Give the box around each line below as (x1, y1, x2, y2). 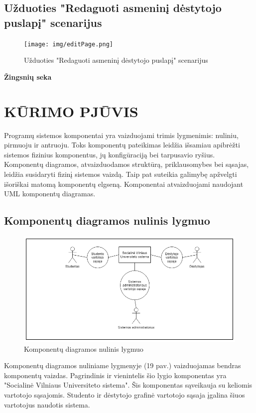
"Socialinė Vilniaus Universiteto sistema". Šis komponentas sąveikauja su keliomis (4, 380, 253, 390)
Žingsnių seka (4, 71, 52, 82)
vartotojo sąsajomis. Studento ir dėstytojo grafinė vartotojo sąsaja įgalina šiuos (4, 390, 245, 400)
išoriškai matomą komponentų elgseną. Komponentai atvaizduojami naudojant (4, 178, 244, 189)
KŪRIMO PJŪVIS (4, 101, 138, 121)
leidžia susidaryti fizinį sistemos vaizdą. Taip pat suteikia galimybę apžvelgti (4, 168, 237, 179)
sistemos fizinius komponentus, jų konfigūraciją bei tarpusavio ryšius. (4, 149, 215, 159)
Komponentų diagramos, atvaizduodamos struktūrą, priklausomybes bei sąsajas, (4, 159, 249, 169)
